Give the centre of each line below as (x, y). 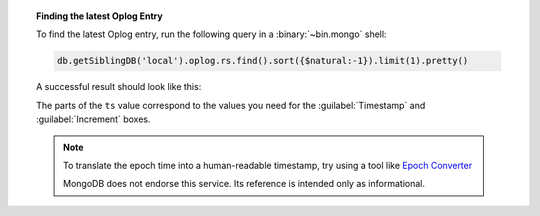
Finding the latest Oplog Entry (100, 16)
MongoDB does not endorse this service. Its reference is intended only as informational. (244, 184)
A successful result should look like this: (119, 87)
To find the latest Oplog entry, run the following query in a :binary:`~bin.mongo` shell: (211, 34)
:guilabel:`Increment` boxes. (93, 119)
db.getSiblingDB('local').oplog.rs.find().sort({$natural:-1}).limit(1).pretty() (262, 61)
